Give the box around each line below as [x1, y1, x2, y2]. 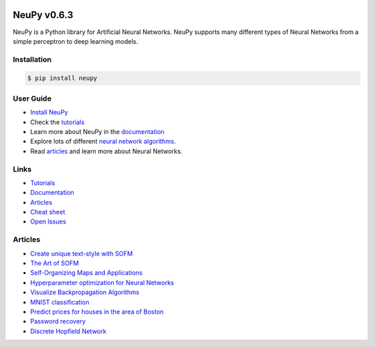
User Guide [12, 94, 52, 103]
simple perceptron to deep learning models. [12, 37, 138, 45]
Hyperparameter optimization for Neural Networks [30, 278, 174, 287]
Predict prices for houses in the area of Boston [30, 307, 164, 316]
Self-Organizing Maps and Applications [30, 269, 143, 277]
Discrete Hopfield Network [30, 327, 107, 335]
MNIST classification [30, 298, 90, 306]
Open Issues [30, 217, 67, 226]
